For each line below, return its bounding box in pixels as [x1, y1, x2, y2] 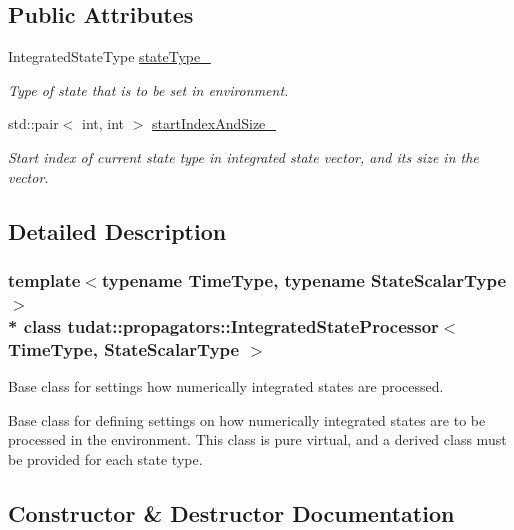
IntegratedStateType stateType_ [8, 46, 211, 67]
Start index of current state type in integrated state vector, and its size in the [8, 146, 479, 167]
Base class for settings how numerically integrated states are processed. [8, 375, 444, 396]
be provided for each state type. [8, 448, 203, 469]
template [8, 267, 81, 292]
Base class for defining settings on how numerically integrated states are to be [8, 409, 486, 430]
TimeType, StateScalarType [8, 336, 240, 361]
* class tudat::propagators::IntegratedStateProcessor [8, 313, 439, 338]
